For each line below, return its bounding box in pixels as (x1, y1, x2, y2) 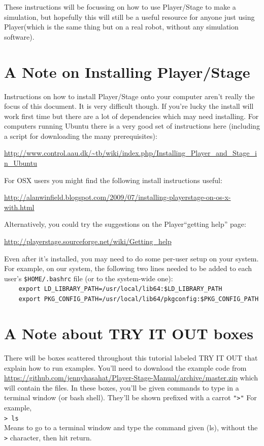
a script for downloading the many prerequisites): (4, 130, 157, 141)
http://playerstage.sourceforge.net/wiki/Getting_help (4, 236, 172, 247)
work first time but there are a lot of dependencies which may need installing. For (4, 110, 259, 121)
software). (4, 31, 35, 42)
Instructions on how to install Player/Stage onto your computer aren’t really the (4, 91, 255, 101)
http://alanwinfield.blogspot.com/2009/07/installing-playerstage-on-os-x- (4, 192, 231, 202)
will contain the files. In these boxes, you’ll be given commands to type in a (4, 382, 239, 393)
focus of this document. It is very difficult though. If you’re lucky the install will (4, 101, 254, 111)
